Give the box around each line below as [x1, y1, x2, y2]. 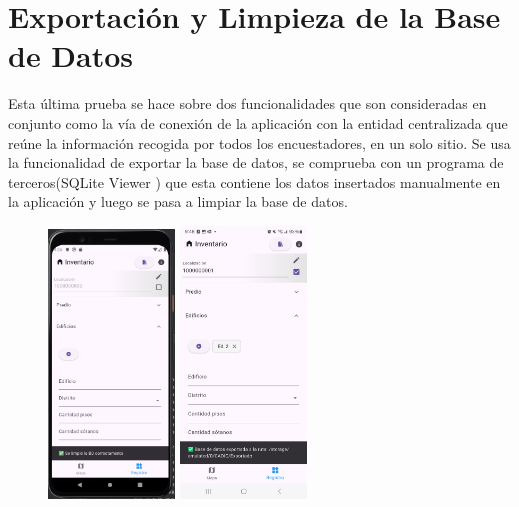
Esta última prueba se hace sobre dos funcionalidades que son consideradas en [8, 93, 487, 114]
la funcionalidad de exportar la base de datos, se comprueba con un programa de [8, 152, 504, 173]
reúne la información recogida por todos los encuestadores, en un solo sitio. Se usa [8, 132, 511, 153]
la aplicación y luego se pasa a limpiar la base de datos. [8, 191, 348, 212]
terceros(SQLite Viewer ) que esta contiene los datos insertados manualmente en [8, 171, 501, 192]
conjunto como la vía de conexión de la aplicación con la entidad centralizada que [8, 112, 508, 133]
